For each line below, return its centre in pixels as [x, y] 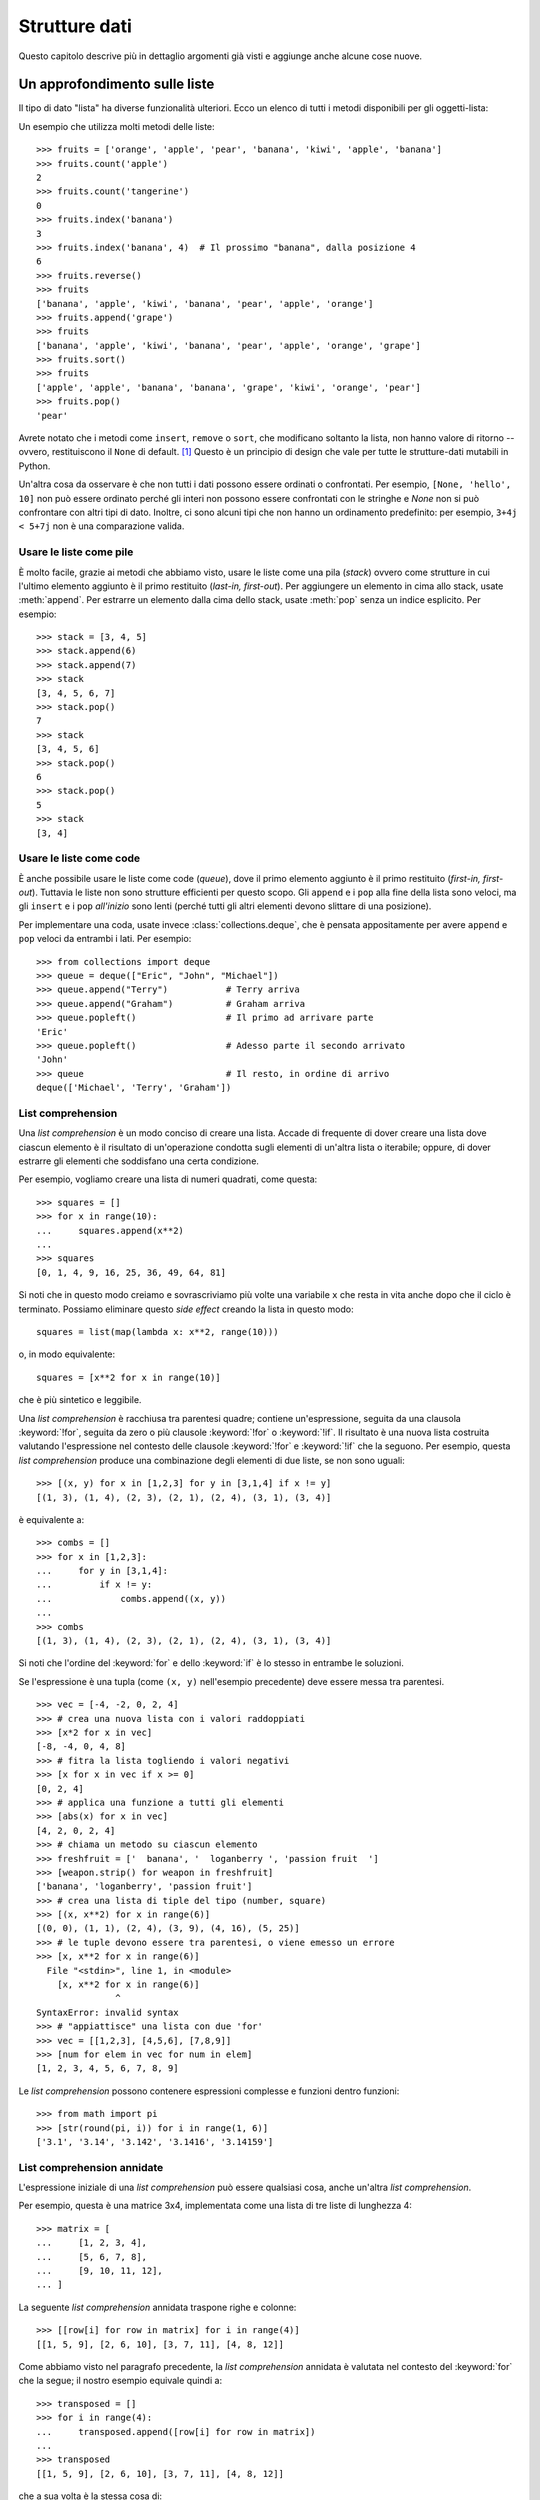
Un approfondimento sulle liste [116, 84]
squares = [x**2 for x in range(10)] [129, 1377]
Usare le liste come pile [76, 552]
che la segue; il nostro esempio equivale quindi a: [120, 2381]
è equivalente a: [51, 1519]
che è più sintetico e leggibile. [80, 1400]
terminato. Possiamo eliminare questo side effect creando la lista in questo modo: [186, 1309]
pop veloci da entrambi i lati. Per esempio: [105, 939]
